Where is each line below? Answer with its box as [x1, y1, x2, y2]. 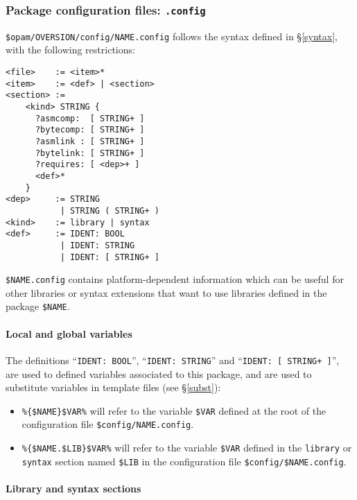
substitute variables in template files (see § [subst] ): [6, 380, 221, 395]
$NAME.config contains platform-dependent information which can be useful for [6, 272, 344, 286]
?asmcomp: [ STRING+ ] [35, 113, 145, 123]
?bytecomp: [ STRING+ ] [35, 125, 145, 135]
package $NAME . [6, 299, 70, 313]
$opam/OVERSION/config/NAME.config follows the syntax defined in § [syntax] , [6, 28, 338, 43]
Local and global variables [6, 326, 132, 340]
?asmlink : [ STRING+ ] [35, 136, 145, 146]
